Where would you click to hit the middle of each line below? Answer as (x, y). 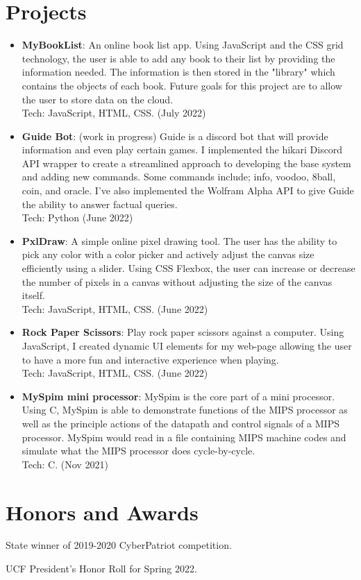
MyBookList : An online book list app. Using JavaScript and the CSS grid (183, 45)
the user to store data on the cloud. (98, 99)
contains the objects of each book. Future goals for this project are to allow (182, 85)
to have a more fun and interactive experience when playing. (150, 359)
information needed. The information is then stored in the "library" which (178, 72)
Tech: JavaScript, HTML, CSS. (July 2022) (114, 113)
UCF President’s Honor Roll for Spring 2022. (101, 569)
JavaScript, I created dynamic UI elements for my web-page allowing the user (187, 346)
